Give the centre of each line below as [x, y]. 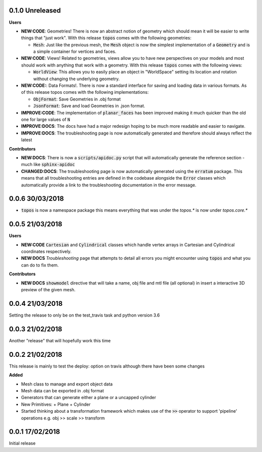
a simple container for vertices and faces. [75, 51]
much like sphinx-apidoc [48, 165]
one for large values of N [46, 119]
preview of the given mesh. [48, 290]
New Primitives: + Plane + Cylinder [56, 404]
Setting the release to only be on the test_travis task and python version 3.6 [84, 315]
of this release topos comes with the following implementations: [85, 92]
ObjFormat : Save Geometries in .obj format [77, 99]
